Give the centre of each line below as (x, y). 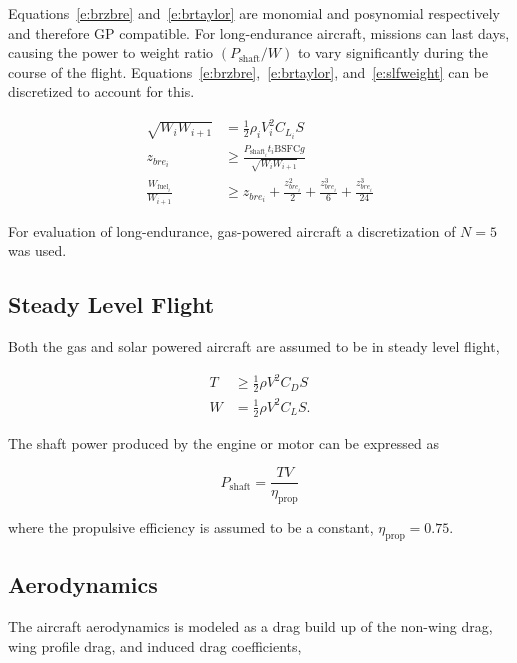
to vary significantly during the (392, 52)
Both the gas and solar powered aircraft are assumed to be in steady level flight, (254, 346)
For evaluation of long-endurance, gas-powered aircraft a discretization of (232, 230)
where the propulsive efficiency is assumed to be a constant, (191, 527)
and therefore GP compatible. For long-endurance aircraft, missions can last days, (259, 32)
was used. (37, 250)
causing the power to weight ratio (111, 52)
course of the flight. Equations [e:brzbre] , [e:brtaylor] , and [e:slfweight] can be (248, 71)
